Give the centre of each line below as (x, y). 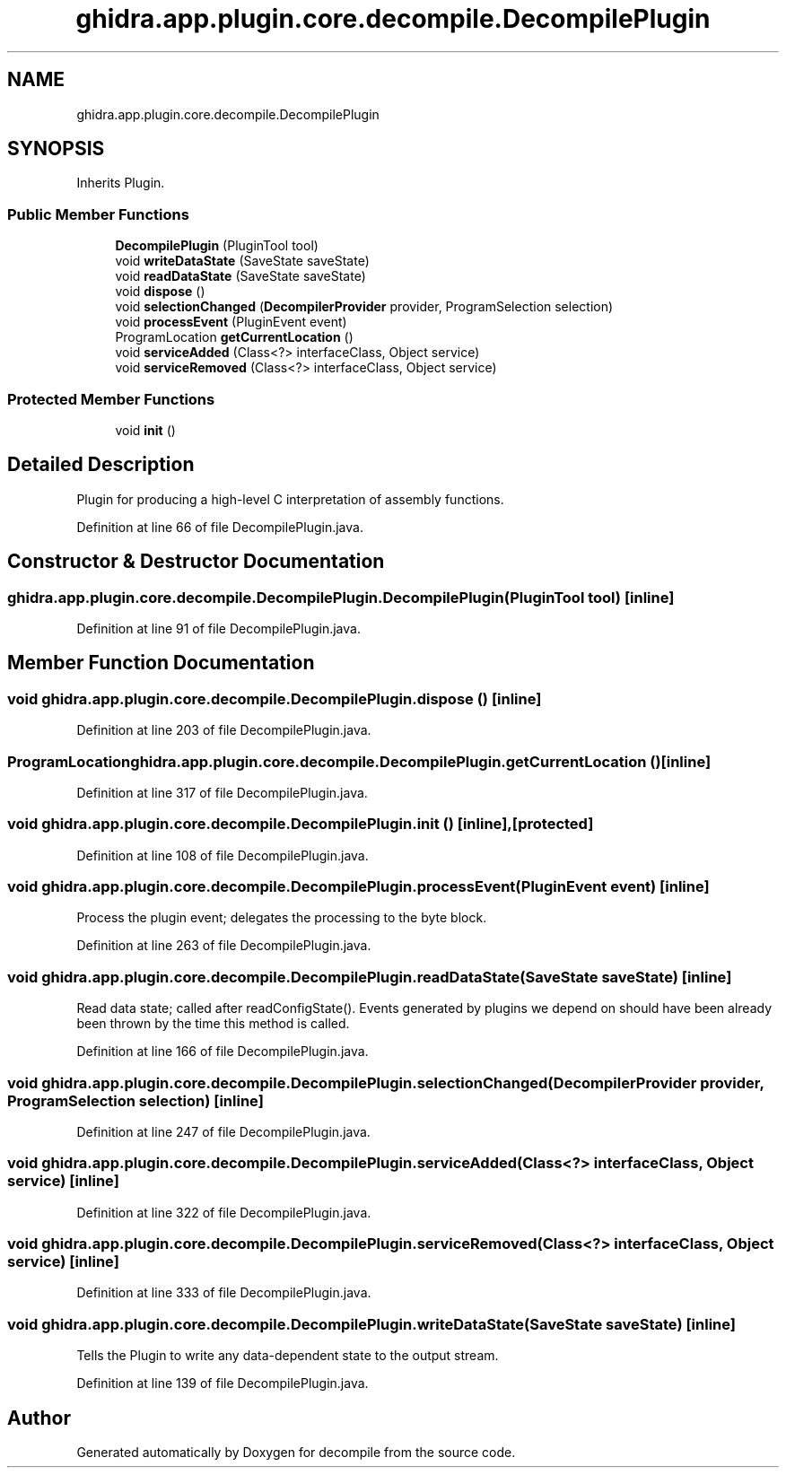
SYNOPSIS (56, 149)
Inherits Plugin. (121, 183)
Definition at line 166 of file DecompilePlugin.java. (223, 1052)
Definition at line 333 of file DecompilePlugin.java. (224, 1293)
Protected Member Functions (111, 399)
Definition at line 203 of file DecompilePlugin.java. (224, 730)
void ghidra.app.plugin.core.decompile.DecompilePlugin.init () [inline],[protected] (301, 824)
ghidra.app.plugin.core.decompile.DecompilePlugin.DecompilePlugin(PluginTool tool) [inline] (341, 597)
